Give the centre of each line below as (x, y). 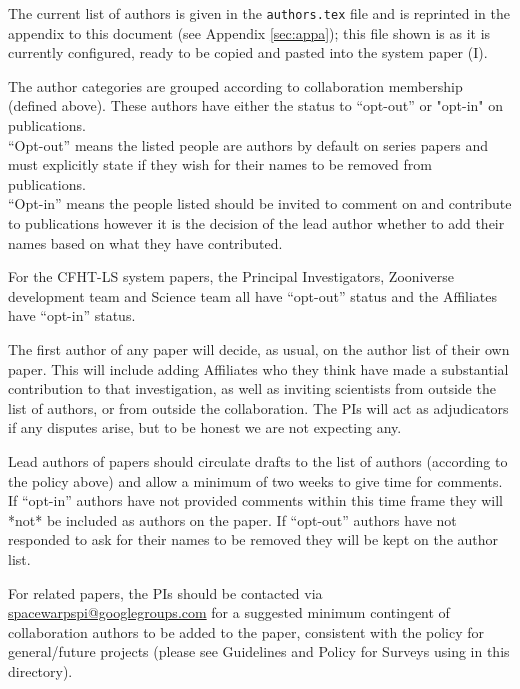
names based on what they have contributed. (145, 242)
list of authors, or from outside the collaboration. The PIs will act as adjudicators (258, 407)
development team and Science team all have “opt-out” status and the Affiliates (253, 295)
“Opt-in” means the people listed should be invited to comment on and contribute (260, 203)
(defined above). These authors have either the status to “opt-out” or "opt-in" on (256, 105)
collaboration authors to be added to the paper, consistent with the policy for (246, 631)
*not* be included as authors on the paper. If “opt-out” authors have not (232, 519)
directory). (40, 670)
